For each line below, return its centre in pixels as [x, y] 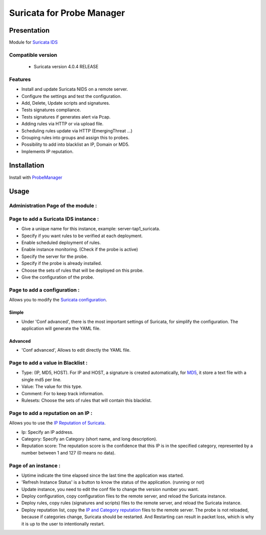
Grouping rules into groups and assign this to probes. [75, 137]
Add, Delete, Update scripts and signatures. [66, 103]
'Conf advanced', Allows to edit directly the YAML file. [76, 350]
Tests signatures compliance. [51, 110]
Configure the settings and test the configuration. [71, 96]
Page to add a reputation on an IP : [51, 413]
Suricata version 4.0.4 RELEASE [66, 67]
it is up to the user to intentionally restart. [63, 524]
